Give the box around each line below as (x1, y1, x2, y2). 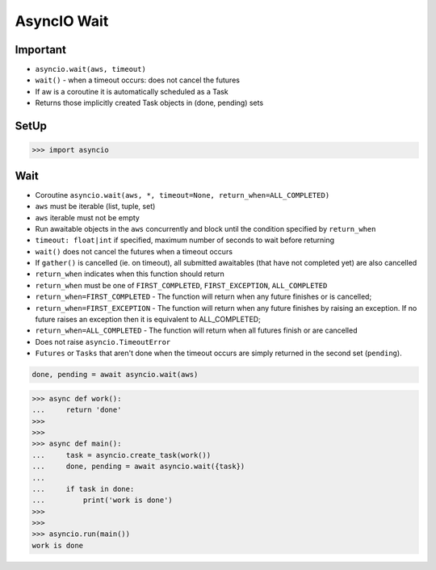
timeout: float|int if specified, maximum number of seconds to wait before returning (35, 235, 335, 245)
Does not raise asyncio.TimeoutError (35, 337, 171, 346)
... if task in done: (31, 484, 135, 493)
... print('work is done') (31, 496, 173, 505)
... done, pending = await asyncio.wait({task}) (31, 462, 245, 472)
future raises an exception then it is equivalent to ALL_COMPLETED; (35, 315, 262, 325)
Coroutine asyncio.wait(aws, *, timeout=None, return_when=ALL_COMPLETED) (35, 190, 330, 199)
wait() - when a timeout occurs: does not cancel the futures (35, 75, 240, 85)
